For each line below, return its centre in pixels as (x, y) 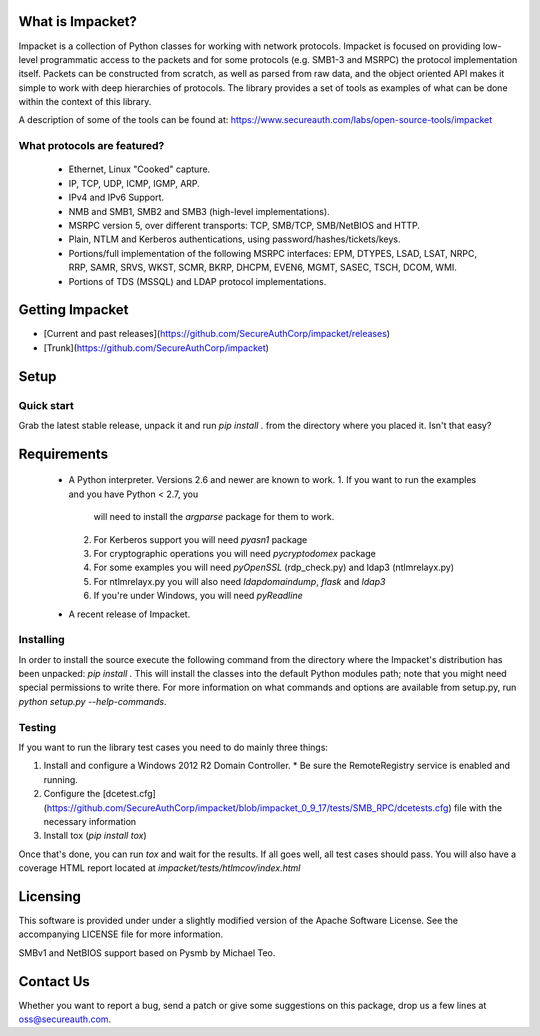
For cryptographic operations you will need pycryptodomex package (235, 553)
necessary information (90, 821)
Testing (37, 727)
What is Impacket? (77, 21)
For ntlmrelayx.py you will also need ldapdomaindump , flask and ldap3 (239, 581)
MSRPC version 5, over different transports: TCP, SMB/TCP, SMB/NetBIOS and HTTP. (244, 225)
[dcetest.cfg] (129, 794)
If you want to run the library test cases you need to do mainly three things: (173, 747)
